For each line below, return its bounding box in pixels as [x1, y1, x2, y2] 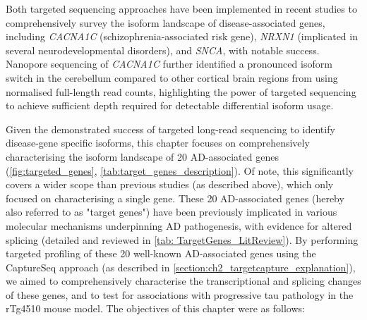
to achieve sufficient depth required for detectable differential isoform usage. [6, 98, 334, 113]
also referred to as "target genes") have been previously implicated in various [6, 204, 337, 219]
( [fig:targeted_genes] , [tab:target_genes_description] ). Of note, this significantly [6, 163, 354, 178]
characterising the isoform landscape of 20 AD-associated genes [6, 149, 279, 164]
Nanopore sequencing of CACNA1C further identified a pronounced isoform [6, 56, 332, 71]
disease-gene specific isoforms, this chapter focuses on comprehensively [6, 135, 310, 150]
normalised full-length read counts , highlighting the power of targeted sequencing [6, 84, 356, 99]
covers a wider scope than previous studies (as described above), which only [6, 177, 334, 192]
